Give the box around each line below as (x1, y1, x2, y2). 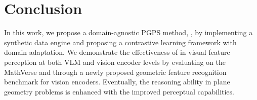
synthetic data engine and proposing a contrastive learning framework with (4, 37, 237, 47)
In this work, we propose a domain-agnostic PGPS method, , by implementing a (4, 27, 253, 38)
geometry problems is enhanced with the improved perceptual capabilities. (4, 86, 234, 96)
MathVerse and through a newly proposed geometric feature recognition (4, 66, 227, 77)
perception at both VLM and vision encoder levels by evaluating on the (4, 56, 226, 67)
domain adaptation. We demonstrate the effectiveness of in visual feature (4, 47, 230, 57)
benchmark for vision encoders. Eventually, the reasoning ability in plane (4, 76, 230, 87)
